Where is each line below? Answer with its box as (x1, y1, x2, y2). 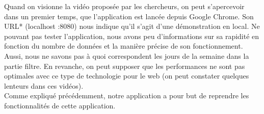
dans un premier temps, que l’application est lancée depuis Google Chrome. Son (4, 11, 254, 21)
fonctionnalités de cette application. (4, 100, 116, 110)
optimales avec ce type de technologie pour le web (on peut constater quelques (4, 70, 249, 81)
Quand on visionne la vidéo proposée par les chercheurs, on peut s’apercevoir (4, 1, 245, 11)
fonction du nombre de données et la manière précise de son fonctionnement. (4, 41, 243, 51)
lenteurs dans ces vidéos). (4, 80, 84, 91)
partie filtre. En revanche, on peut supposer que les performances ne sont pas (4, 60, 245, 71)
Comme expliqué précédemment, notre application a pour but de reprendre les (4, 90, 249, 101)
